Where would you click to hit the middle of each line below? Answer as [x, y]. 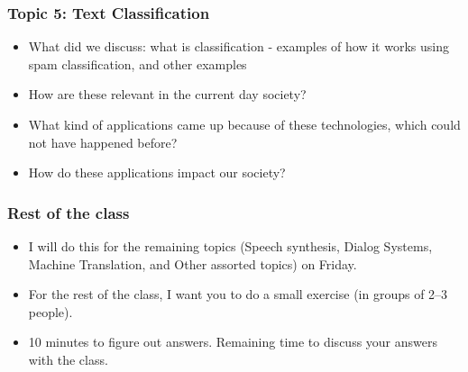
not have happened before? [103, 142]
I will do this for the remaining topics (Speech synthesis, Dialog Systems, [230, 246]
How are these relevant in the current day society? [167, 94]
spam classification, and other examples [138, 64]
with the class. [68, 359]
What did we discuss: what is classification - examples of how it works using [239, 46]
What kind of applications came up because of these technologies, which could [244, 124]
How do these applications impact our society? [157, 172]
